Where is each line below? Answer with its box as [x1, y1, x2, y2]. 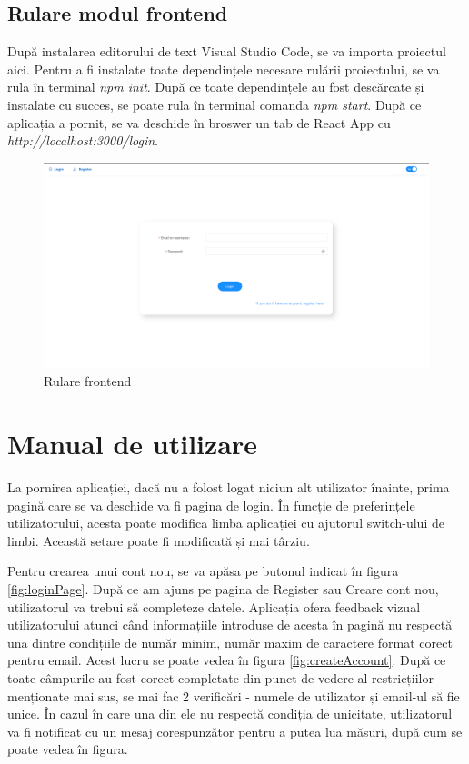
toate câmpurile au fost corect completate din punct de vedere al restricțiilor [7, 668, 434, 687]
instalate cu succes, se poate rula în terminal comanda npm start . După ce [7, 94, 422, 114]
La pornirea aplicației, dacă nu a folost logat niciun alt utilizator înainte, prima [7, 477, 450, 496]
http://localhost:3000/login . [7, 131, 158, 150]
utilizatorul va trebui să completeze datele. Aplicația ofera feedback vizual [7, 597, 421, 616]
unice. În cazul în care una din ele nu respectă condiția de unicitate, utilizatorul [7, 704, 453, 723]
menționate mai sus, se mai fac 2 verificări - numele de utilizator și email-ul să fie [7, 686, 460, 705]
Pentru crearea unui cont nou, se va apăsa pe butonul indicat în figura [7, 561, 399, 580]
